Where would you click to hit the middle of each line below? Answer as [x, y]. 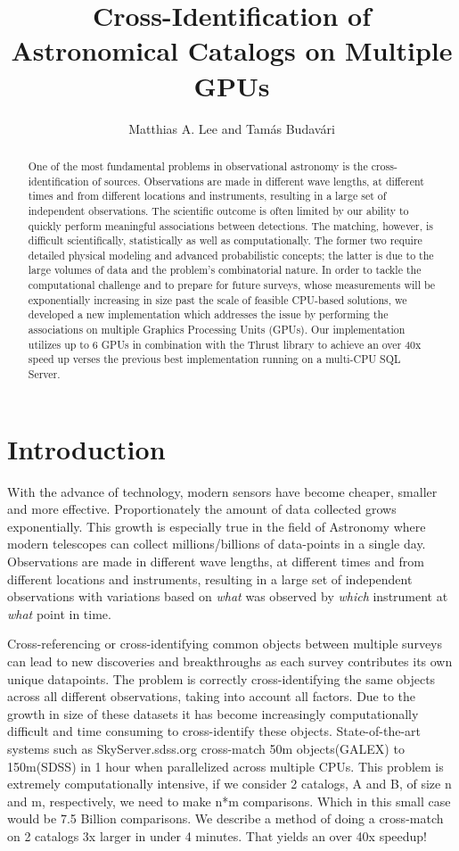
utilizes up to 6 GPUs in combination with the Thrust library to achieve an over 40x [225, 344]
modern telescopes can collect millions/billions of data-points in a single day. [217, 544]
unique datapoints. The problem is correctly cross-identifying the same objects [221, 678]
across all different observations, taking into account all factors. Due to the [212, 696]
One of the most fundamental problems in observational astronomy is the [198, 165]
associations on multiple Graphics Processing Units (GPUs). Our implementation [217, 330]
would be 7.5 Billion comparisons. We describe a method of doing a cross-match [225, 818]
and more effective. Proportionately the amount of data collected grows [202, 509]
